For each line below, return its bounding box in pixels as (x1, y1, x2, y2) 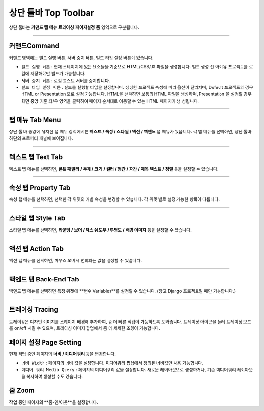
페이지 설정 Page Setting (9, 338, 82, 346)
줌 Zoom (9, 386, 35, 394)
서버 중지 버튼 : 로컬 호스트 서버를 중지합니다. (21, 77, 110, 83)
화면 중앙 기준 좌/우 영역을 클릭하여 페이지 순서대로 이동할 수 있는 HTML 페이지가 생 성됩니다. (21, 98, 199, 104)
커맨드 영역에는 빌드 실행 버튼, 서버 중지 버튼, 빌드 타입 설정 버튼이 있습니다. (9, 55, 154, 61)
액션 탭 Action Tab (9, 244, 64, 253)
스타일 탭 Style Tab (9, 214, 66, 222)
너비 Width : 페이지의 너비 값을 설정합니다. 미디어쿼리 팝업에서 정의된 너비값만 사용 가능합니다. (21, 360, 204, 366)
